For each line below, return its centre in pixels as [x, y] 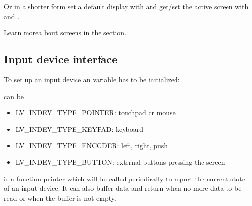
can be [14, 96]
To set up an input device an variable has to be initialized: [92, 79]
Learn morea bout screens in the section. [65, 33]
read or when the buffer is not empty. [60, 197]
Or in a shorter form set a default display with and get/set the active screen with [126, 6]
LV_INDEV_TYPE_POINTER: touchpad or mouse [95, 113]
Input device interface [61, 59]
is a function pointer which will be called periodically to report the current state [125, 178]
